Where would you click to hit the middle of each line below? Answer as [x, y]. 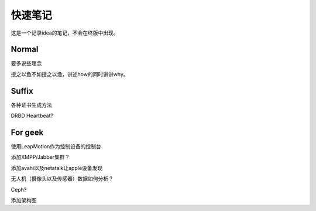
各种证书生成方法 [31, 105]
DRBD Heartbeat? [32, 116]
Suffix [22, 91]
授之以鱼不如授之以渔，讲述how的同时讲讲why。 [70, 74]
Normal [25, 50]
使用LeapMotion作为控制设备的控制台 [56, 147]
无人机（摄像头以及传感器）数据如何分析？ [62, 179]
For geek [27, 132]
